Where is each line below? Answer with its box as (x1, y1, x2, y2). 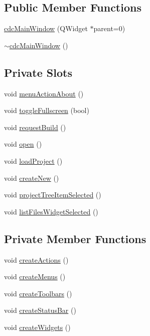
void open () (4, 139, 42, 149)
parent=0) (93, 23, 125, 34)
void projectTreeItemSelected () (4, 189, 101, 200)
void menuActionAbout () (4, 88, 84, 98)
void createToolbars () (4, 288, 72, 298)
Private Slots (4, 64, 72, 80)
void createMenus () (4, 271, 66, 282)
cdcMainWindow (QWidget (4, 23, 88, 34)
